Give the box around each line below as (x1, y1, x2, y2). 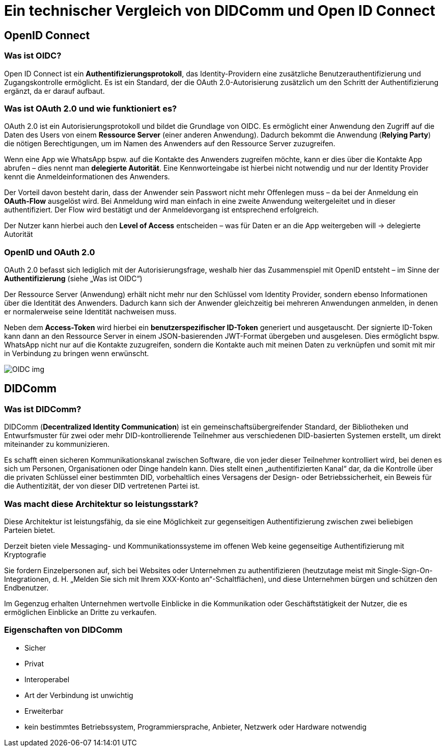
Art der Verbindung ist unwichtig (24, 690, 133, 700)
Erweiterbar (24, 706, 64, 715)
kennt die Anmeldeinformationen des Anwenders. (4, 172, 170, 181)
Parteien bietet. (4, 526, 55, 535)
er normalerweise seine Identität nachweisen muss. (4, 307, 177, 316)
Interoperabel (24, 675, 70, 684)
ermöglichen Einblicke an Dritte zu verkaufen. (4, 608, 157, 617)
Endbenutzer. (4, 583, 49, 593)
